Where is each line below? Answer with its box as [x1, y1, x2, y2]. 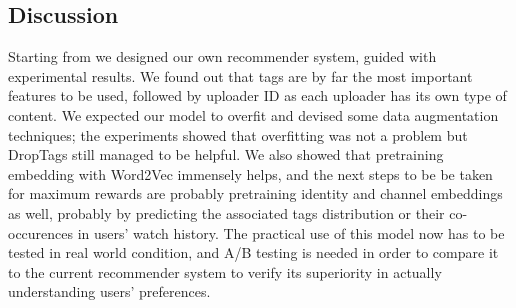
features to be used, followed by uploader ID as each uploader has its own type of [8, 85, 507, 106]
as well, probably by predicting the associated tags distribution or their [8, 202, 445, 223]
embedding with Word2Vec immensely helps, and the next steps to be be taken [8, 163, 493, 184]
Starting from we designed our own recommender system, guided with [8, 46, 437, 67]
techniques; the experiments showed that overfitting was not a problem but [8, 124, 468, 145]
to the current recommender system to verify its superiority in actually [8, 261, 442, 282]
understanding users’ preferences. [8, 281, 211, 302]
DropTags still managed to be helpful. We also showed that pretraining [8, 144, 444, 165]
